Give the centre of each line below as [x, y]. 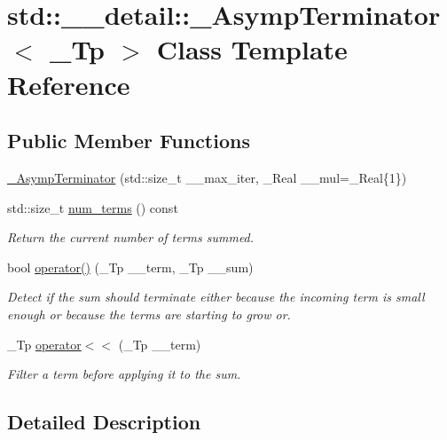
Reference [69, 84]
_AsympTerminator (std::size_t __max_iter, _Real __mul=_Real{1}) [207, 177]
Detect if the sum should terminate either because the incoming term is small [216, 297]
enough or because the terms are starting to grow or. [149, 314]
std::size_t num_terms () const [93, 207]
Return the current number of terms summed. [131, 237]
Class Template [252, 49]
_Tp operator [44, 344]
